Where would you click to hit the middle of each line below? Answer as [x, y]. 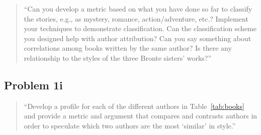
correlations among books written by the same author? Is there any [128, 48]
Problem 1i [33, 85]
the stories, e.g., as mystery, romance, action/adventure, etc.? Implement [136, 18]
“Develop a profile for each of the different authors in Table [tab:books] [134, 106]
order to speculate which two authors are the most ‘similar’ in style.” [130, 125]
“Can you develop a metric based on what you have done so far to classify [138, 9]
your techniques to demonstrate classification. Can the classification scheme [140, 28]
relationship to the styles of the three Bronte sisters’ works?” [118, 57]
